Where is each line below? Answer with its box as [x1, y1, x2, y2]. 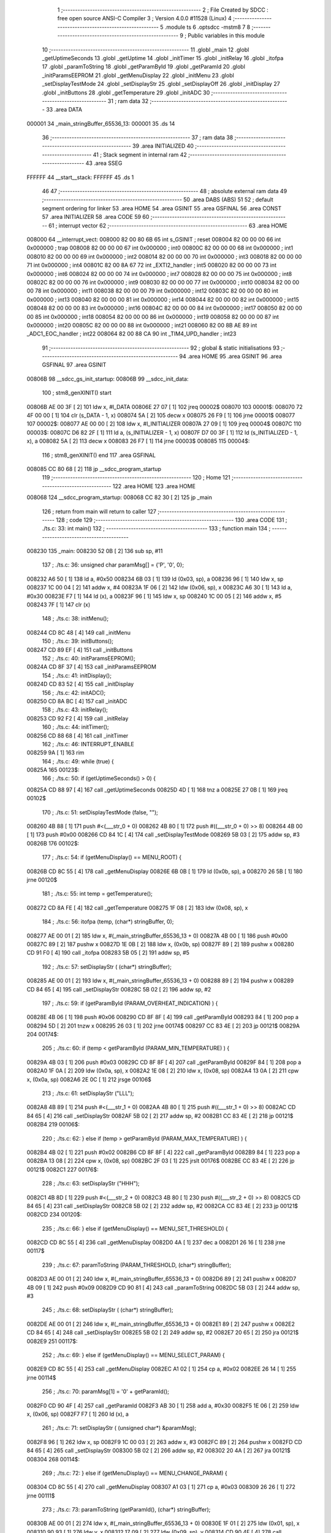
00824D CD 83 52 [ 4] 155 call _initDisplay [26, 681, 134, 688]
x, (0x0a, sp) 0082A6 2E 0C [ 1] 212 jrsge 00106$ [26, 1076, 151, 1083]
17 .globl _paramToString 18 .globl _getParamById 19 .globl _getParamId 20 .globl [42, 63, 245, 71]
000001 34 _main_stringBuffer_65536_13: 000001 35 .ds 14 [26, 120, 175, 127]
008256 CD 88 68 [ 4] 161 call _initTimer [26, 732, 129, 739]
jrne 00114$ [26, 1374, 56, 1381]
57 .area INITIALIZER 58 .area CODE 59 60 [42, 213, 150, 221]
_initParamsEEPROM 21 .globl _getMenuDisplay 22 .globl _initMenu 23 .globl [42, 71, 234, 79]
